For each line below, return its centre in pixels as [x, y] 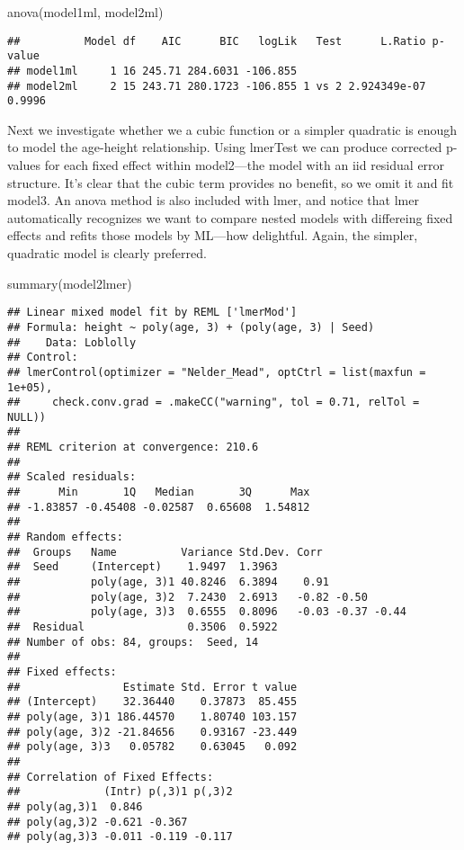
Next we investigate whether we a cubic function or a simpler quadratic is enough [232, 129]
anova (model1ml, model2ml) [85, 12]
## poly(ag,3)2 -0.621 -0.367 [98, 822]
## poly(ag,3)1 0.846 [75, 806]
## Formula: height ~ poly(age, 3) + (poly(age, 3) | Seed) [191, 327]
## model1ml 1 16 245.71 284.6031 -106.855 [152, 71]
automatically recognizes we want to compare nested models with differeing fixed [230, 217]
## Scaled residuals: [72, 477]
